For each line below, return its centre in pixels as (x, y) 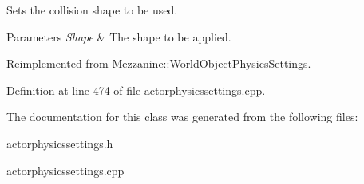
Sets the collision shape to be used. (92, 10)
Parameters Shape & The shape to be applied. (119, 36)
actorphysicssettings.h (60, 143)
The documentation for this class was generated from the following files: (182, 117)
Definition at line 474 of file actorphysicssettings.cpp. (136, 90)
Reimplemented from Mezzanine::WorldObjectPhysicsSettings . (159, 63)
